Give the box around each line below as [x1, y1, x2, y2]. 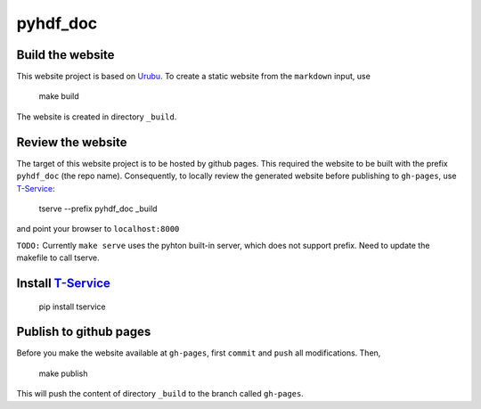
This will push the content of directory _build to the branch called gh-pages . [16, 389, 305, 399]
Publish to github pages [16, 324, 151, 339]
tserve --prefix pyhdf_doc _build [38, 203, 158, 214]
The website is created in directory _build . [16, 111, 177, 122]
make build [38, 91, 79, 102]
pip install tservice [38, 301, 106, 312]
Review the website [16, 135, 128, 150]
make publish [38, 368, 88, 379]
